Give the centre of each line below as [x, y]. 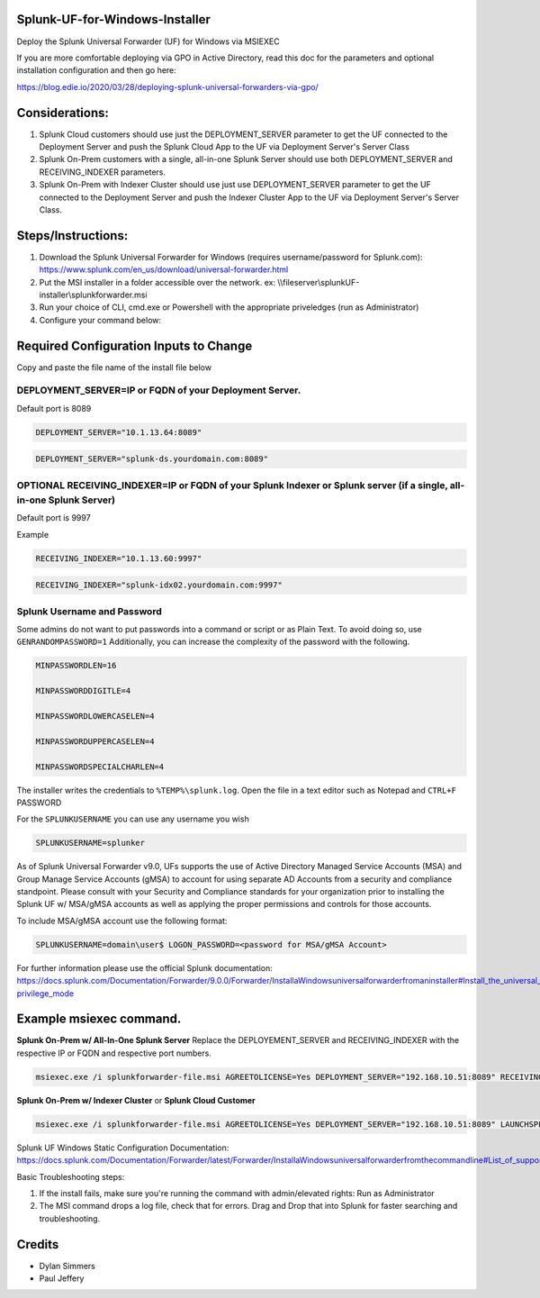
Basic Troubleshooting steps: [71, 1176]
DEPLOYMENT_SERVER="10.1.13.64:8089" [119, 432]
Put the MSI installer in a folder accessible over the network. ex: [157, 282]
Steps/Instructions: [72, 236]
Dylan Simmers [67, 1266]
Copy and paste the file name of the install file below [114, 367]
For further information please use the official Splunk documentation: [145, 967]
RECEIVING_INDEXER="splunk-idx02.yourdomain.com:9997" [159, 585]
